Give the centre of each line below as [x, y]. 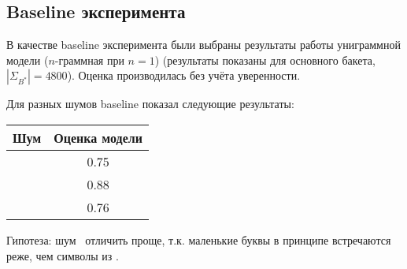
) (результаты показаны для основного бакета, [265, 60]
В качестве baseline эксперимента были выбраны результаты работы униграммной [203, 45]
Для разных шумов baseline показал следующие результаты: [150, 104]
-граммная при [89, 60]
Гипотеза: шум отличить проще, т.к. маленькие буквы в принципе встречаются [199, 239]
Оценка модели [98, 137]
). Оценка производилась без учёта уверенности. [184, 75]
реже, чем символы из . [63, 255]
